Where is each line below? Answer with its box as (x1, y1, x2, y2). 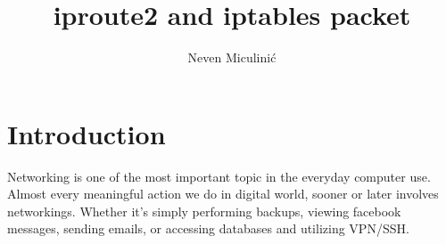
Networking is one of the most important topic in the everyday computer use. (7, 167, 431, 185)
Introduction (7, 115, 166, 151)
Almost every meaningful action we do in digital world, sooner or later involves (7, 184, 439, 203)
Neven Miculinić (187, 48, 277, 67)
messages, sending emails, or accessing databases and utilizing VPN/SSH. (7, 219, 409, 238)
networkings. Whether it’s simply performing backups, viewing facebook (7, 201, 401, 220)
